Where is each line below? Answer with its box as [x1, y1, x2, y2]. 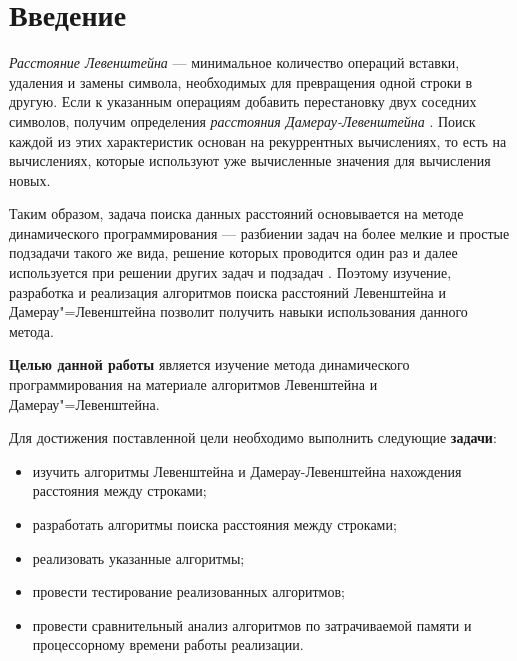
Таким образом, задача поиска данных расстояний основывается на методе [9, 203, 464, 224]
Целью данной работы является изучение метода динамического [9, 354, 410, 375]
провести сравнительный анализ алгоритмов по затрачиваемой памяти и [32, 614, 472, 635]
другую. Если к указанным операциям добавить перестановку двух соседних [9, 91, 477, 112]
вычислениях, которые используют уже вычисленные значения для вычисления [9, 150, 491, 171]
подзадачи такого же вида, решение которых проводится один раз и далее [9, 242, 458, 263]
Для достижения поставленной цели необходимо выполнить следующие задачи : [9, 427, 497, 448]
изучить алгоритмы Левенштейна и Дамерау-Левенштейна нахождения [32, 460, 462, 481]
